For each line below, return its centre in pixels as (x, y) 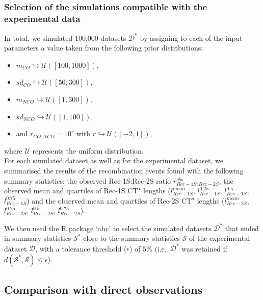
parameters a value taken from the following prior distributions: (104, 48)
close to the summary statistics (131, 238)
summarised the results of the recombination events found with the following (124, 170)
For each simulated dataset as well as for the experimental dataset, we (114, 160)
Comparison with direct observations (103, 290)
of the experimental (220, 238)
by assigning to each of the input (191, 37)
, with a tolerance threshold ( (81, 248)
